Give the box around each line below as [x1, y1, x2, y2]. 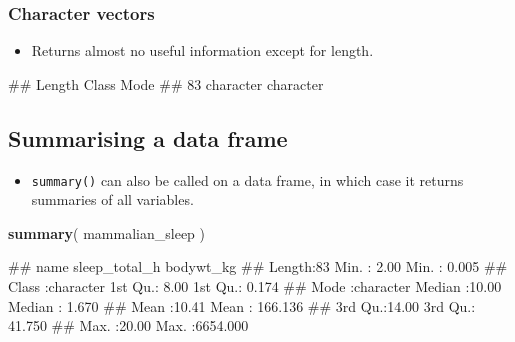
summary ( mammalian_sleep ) [8, 222, 205, 243]
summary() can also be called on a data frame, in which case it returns [31, 169, 464, 190]
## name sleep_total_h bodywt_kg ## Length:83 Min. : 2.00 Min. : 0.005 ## [8, 256, 508, 277]
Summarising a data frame [8, 122, 288, 153]
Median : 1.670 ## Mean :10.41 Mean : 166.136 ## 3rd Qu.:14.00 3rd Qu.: [8, 295, 476, 316]
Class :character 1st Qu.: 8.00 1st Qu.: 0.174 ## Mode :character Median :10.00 [8, 276, 502, 297]
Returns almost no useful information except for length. [31, 40, 374, 61]
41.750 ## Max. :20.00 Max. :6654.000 [8, 315, 249, 336]
